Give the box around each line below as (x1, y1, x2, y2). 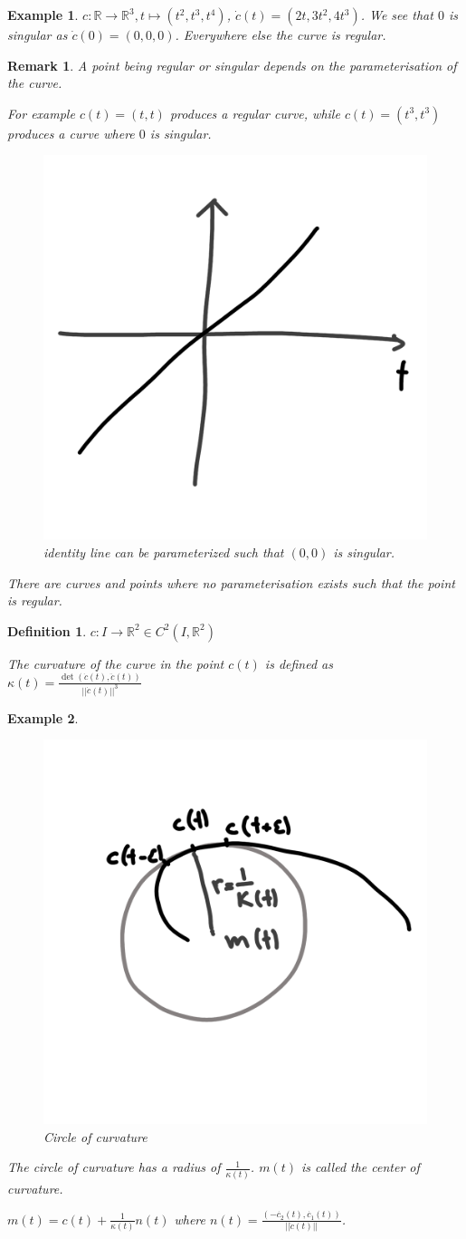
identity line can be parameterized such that (43, 542, 284, 561)
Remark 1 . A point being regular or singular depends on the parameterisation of (7, 55, 457, 74)
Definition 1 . (7, 621, 87, 640)
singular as (7, 25, 68, 44)
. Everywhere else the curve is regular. (175, 25, 386, 44)
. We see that (360, 5, 433, 24)
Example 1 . (7, 5, 79, 24)
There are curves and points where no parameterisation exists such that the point (7, 573, 455, 592)
